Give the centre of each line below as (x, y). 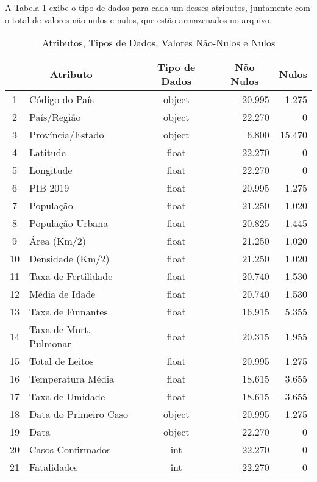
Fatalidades (54, 467)
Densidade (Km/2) (69, 259)
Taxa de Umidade (67, 397)
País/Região (55, 117)
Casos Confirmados (70, 450)
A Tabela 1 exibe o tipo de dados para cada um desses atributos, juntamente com (158, 7)
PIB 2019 (49, 188)
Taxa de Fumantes (69, 312)
